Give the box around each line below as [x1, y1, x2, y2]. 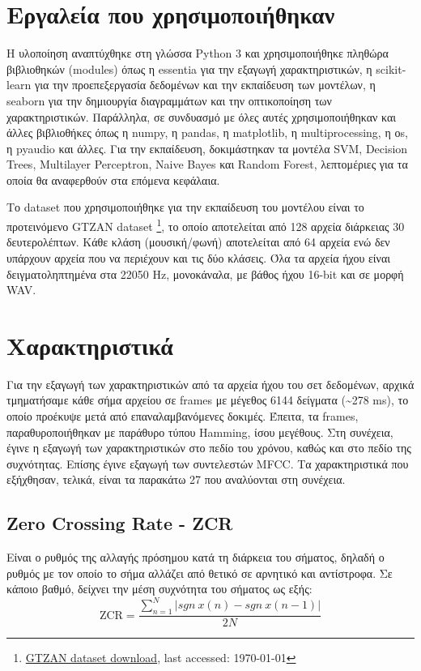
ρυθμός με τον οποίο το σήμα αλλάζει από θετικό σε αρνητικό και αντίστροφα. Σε [6, 564, 393, 581]
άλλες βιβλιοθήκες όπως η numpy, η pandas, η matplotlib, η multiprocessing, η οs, [6, 124, 408, 141]
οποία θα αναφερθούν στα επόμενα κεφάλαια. [6, 171, 220, 188]
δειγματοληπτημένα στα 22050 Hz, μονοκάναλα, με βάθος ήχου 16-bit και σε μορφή [6, 265, 404, 282]
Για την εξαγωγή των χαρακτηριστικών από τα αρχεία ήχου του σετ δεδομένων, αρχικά [6, 375, 415, 392]
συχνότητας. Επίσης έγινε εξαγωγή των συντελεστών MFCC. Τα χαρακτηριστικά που [6, 455, 409, 472]
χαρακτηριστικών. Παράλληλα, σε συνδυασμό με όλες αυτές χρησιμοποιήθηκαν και [6, 108, 397, 125]
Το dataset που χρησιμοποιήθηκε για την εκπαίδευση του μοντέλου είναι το [6, 199, 364, 216]
